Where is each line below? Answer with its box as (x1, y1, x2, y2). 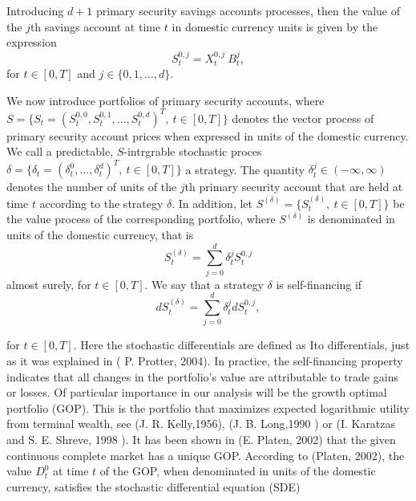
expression (6, 34, 57, 51)
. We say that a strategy (144, 275, 264, 292)
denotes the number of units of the (6, 178, 177, 195)
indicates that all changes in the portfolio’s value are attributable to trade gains (6, 368, 398, 385)
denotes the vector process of (232, 109, 374, 126)
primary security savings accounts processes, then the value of (95, 2, 401, 18)
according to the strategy (39, 194, 164, 211)
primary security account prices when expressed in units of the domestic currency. (6, 127, 409, 144)
